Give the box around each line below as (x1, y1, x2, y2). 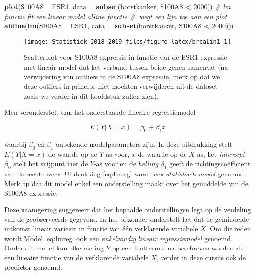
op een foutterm (112, 243, 161, 253)
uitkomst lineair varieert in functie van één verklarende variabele (4, 223, 198, 233)
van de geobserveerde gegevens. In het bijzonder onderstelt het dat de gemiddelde (4, 214, 249, 224)
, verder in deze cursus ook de (156, 252, 246, 262)
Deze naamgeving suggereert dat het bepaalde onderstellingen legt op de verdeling (4, 204, 251, 214)
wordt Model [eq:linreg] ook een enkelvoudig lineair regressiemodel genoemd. (4, 233, 232, 243)
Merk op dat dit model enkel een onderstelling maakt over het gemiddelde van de (4, 178, 248, 188)
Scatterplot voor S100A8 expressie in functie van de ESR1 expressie (24, 52, 227, 62)
